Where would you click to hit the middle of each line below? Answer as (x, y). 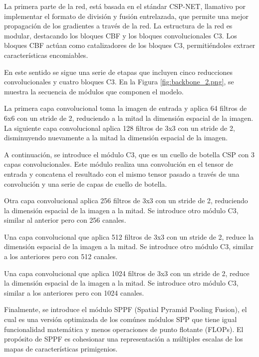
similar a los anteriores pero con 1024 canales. (74, 292)
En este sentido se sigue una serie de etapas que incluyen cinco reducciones (119, 72)
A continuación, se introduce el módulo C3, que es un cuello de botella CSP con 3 (129, 154)
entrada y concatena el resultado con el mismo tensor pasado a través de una (122, 174)
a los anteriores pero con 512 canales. (61, 256)
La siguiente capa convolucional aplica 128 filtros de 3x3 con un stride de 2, (120, 128)
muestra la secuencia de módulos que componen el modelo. (94, 91)
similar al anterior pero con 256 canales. (65, 220)
